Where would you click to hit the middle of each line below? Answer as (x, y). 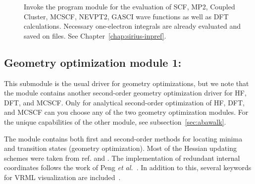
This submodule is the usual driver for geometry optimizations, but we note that (127, 83)
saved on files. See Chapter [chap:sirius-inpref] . (95, 35)
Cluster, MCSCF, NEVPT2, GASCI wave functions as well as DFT (126, 16)
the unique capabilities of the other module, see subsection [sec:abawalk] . (115, 121)
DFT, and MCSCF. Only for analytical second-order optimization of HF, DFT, (124, 102)
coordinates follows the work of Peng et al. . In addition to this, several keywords (128, 167)
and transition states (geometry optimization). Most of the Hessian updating (120, 148)
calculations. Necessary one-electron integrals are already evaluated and (132, 26)
